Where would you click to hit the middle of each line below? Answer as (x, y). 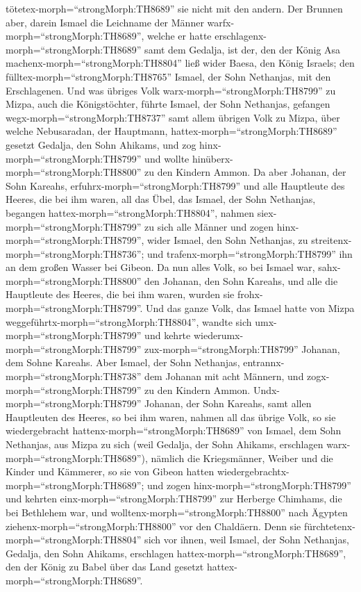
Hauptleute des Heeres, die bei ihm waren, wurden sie (120, 294)
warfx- (221, 22)
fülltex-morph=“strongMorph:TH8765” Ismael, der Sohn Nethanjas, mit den (168, 76)
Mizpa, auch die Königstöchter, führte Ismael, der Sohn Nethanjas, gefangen (168, 104)
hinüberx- (212, 158)
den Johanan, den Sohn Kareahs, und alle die (241, 280)
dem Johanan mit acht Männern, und (224, 376)
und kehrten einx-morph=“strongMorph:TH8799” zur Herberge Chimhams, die (174, 499)
